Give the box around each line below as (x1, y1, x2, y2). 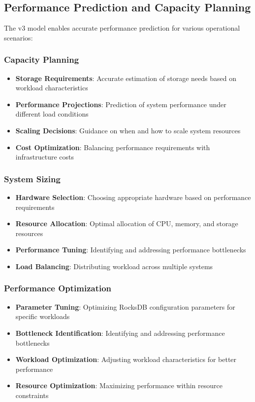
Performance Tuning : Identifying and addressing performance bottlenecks (15, 244, 246, 255)
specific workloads (15, 311, 70, 322)
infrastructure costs (15, 152, 74, 162)
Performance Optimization (4, 282, 112, 294)
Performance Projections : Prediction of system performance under (15, 99, 226, 109)
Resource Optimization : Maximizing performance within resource (15, 380, 223, 391)
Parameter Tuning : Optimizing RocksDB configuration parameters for (15, 301, 235, 312)
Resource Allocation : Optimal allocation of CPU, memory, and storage (15, 218, 238, 229)
